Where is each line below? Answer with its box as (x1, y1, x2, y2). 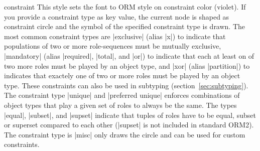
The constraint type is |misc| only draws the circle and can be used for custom (4, 129, 245, 139)
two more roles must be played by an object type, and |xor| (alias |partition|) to (4, 60, 250, 71)
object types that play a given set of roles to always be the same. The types (4, 99, 237, 110)
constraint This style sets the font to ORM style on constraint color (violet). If (4, 2, 246, 12)
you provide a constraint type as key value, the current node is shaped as (4, 11, 229, 22)
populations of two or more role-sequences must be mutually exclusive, (4, 41, 221, 51)
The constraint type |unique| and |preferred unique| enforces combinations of (4, 90, 240, 100)
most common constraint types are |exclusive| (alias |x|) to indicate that (4, 31, 226, 41)
